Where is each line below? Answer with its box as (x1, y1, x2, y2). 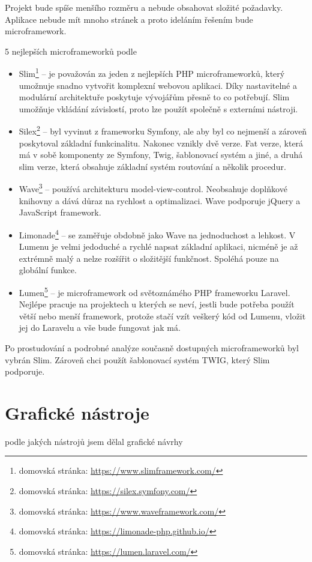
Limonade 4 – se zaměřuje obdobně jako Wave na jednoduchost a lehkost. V (19, 226, 296, 241)
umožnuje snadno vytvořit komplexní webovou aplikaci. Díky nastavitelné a (19, 79, 297, 91)
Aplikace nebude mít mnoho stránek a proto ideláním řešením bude (5, 13, 253, 25)
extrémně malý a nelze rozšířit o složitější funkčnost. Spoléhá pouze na (19, 252, 279, 264)
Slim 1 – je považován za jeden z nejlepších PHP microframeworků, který (19, 65, 285, 80)
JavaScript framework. (19, 206, 101, 219)
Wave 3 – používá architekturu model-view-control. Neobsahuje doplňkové (19, 181, 287, 195)
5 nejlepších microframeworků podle (5, 44, 137, 57)
